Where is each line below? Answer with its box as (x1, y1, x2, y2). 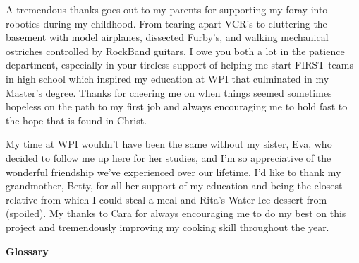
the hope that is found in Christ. (6, 112, 147, 127)
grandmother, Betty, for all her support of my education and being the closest (6, 178, 343, 193)
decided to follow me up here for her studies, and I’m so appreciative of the (6, 150, 331, 165)
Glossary (6, 243, 49, 258)
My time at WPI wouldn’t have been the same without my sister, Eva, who (6, 136, 332, 151)
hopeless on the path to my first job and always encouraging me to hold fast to (6, 99, 348, 114)
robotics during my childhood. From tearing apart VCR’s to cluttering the (6, 16, 327, 30)
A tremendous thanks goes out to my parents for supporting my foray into (6, 2, 328, 16)
